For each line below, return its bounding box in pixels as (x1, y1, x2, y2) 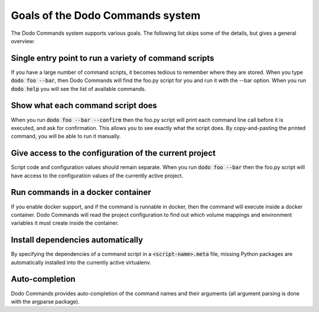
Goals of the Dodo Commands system (11, 9, 201, 22)
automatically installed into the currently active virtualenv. (11, 259, 152, 266)
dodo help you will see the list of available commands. (11, 85, 147, 92)
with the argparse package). (11, 298, 80, 305)
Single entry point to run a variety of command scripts (11, 53, 214, 63)
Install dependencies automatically (11, 235, 144, 245)
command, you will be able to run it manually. (11, 133, 121, 140)
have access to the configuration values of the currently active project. (11, 172, 183, 179)
